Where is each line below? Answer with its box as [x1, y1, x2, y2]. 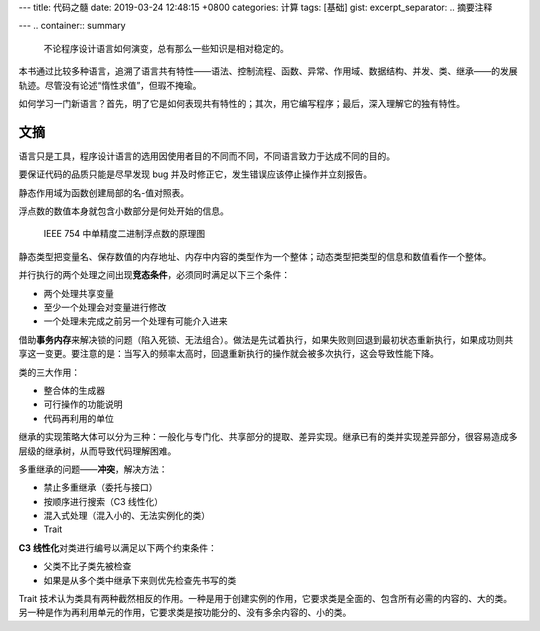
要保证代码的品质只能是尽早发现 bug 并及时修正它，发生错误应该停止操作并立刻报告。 [18, 168, 373, 180]
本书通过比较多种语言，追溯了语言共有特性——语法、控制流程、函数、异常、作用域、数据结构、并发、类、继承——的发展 [18, 65, 518, 77]
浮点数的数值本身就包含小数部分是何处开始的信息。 [18, 205, 229, 217]
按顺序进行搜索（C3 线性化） [43, 495, 164, 507]
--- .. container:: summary [18, 20, 126, 32]
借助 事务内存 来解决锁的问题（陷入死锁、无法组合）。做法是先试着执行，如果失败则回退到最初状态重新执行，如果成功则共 [18, 333, 514, 345]
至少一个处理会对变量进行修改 [43, 301, 167, 313]
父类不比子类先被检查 [43, 560, 132, 572]
